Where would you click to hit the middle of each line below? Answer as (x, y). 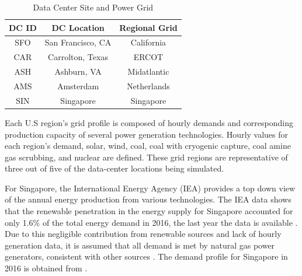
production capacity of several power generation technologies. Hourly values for (147, 134)
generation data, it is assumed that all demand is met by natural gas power (140, 245)
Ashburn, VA (78, 71)
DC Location (78, 27)
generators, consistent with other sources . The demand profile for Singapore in (146, 256)
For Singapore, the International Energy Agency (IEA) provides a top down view (150, 188)
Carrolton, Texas (78, 57)
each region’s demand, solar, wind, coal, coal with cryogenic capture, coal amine (148, 146)
